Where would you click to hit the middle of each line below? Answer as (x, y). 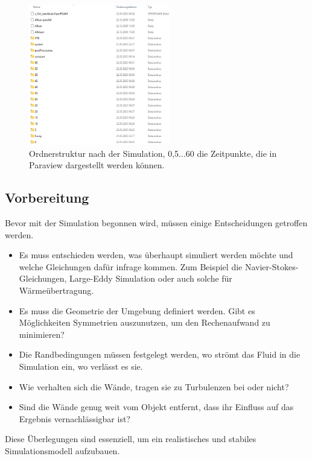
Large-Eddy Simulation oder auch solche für (151, 278)
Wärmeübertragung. (56, 290)
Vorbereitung (47, 198)
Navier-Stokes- (272, 266)
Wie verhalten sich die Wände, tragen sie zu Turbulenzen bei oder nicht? (154, 386)
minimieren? (42, 334)
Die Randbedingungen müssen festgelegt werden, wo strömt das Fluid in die (160, 354)
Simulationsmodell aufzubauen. (62, 450)
